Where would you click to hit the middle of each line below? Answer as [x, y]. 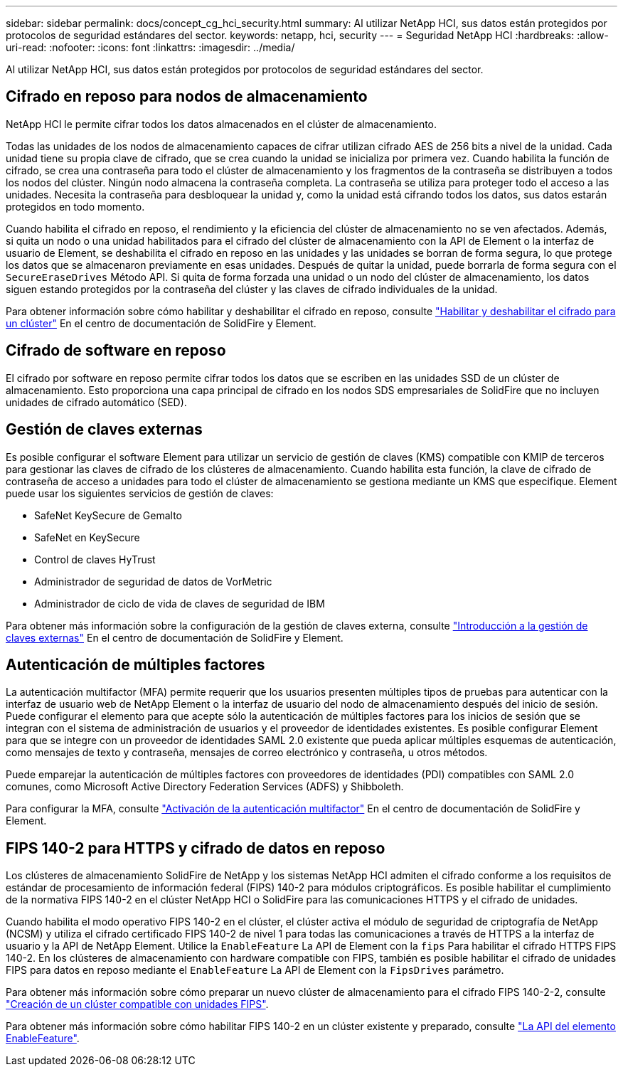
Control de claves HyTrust [95, 559]
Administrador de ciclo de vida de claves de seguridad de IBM [180, 603]
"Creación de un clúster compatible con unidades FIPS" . [137, 1004]
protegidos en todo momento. [75, 206]
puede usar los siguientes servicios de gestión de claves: [140, 493]
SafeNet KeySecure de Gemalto [108, 515]
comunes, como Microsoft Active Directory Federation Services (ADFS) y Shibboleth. [205, 787]
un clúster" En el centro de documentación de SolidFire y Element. [161, 323]
